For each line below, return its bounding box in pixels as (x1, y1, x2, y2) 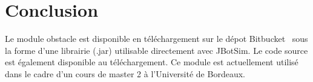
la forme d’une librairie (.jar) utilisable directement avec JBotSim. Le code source (5, 44, 308, 56)
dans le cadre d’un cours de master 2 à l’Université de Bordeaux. (5, 67, 245, 80)
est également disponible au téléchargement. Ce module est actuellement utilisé (5, 56, 298, 68)
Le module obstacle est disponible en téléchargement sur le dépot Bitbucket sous (5, 32, 308, 45)
